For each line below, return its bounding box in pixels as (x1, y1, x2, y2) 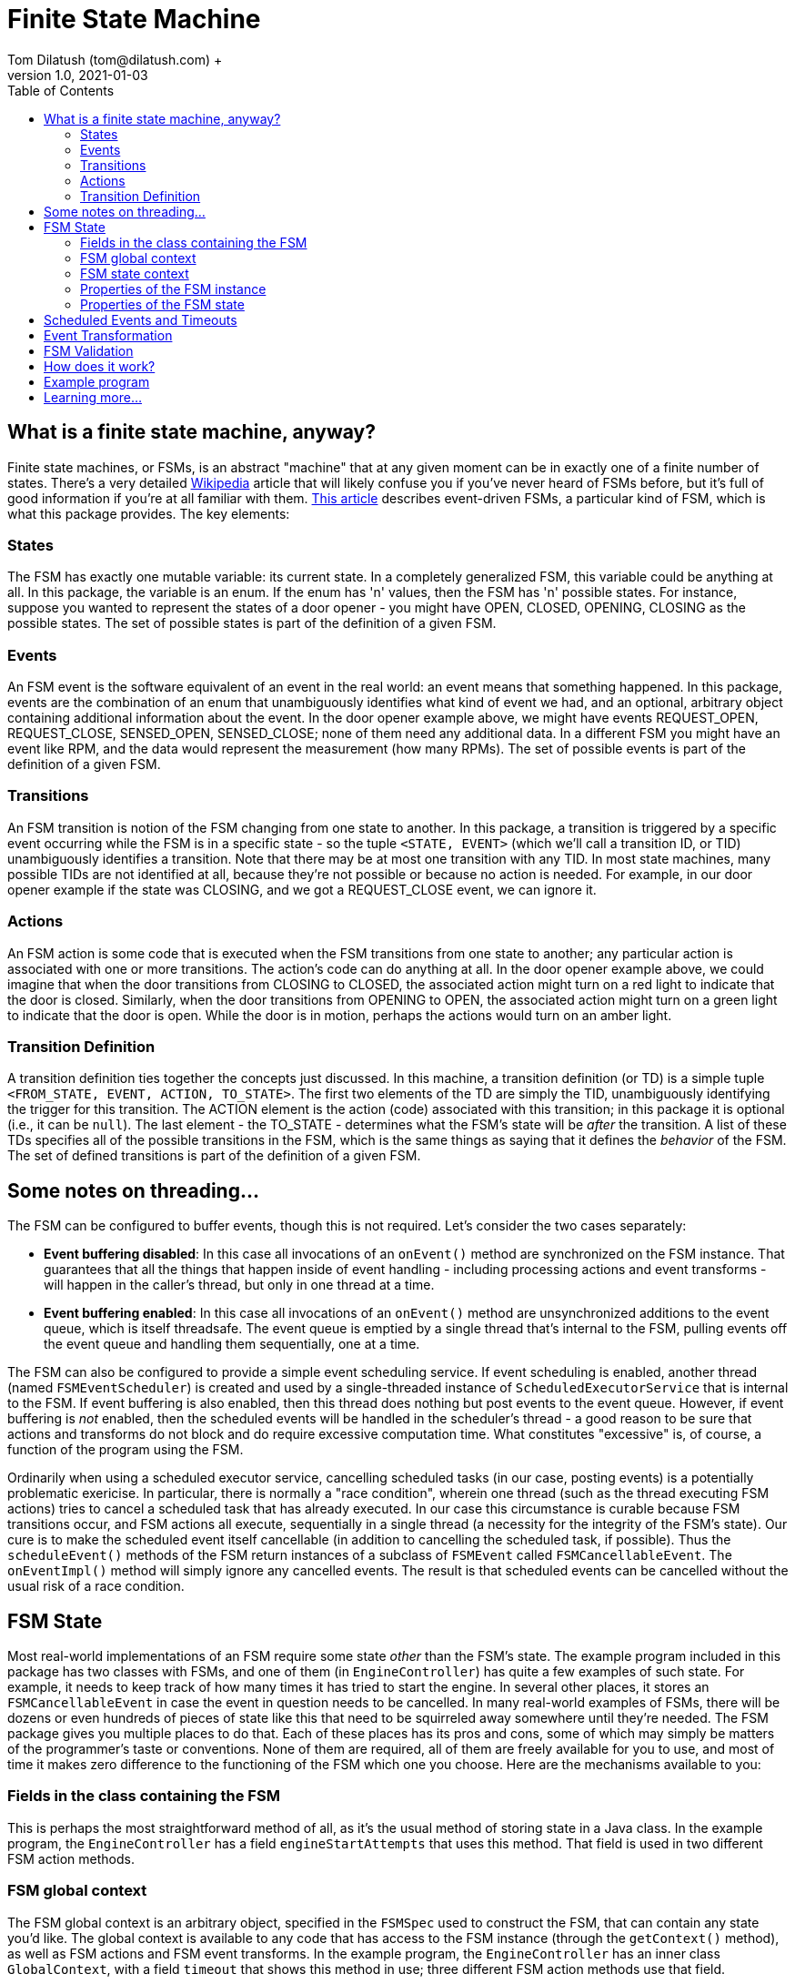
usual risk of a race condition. (7, 1578, 185, 1594)
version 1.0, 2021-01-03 (7, 66, 148, 83)
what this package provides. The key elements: (7, 505, 290, 521)
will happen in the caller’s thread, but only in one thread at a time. (44, 1277, 435, 1293)
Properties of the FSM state (80, 296, 245, 312)
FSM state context (80, 265, 189, 281)
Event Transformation (44, 327, 173, 343)
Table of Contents (7, 82, 115, 98)
